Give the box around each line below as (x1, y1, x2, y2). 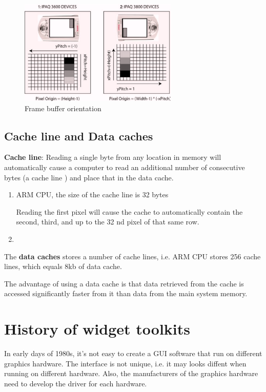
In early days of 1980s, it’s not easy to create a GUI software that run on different (4, 348, 262, 359)
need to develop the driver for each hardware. (4, 378, 147, 388)
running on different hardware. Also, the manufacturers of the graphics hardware (4, 368, 258, 379)
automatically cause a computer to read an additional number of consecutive (4, 161, 245, 172)
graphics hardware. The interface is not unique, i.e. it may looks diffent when (4, 358, 247, 368)
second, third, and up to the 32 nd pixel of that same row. (16, 216, 199, 227)
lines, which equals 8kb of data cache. (4, 261, 122, 272)
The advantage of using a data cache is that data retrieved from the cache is (4, 278, 244, 288)
